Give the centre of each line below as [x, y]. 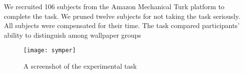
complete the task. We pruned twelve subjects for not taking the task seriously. [122, 16]
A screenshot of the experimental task [80, 66]
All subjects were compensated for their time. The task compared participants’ [122, 25]
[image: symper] [50, 51]
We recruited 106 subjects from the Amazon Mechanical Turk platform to [114, 6]
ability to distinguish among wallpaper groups [73, 35]
